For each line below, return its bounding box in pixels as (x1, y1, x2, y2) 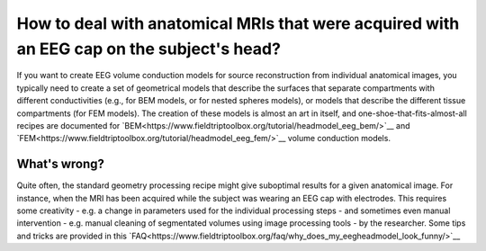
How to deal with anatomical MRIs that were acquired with (16, 13, 460, 33)
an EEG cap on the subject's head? (16, 39, 281, 58)
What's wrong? (16, 157, 105, 172)
